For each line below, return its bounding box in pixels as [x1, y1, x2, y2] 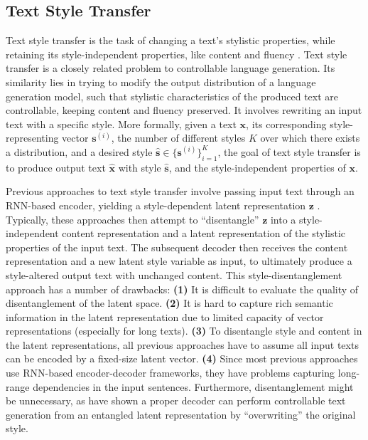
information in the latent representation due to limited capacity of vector [6, 309, 324, 324]
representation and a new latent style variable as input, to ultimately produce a [6, 253, 352, 268]
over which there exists [260, 130, 360, 145]
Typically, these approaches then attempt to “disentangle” [6, 211, 259, 226]
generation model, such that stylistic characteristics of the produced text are [6, 88, 339, 103]
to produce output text [6, 159, 106, 174]
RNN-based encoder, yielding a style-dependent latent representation [6, 197, 306, 212]
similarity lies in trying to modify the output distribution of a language [6, 74, 316, 89]
